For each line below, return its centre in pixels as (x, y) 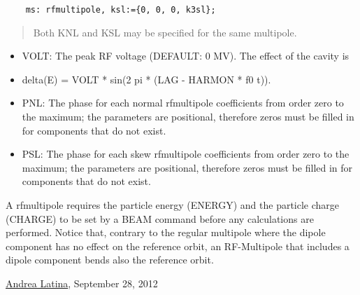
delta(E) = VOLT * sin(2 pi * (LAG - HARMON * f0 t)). (146, 79)
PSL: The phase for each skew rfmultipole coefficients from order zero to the (186, 154)
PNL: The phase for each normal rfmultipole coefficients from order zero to (183, 103)
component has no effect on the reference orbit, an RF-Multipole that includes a (178, 246)
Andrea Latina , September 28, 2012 (82, 283)
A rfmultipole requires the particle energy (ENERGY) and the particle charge (173, 205)
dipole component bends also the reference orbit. (110, 260)
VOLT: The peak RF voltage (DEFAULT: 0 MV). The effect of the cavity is (186, 56)
